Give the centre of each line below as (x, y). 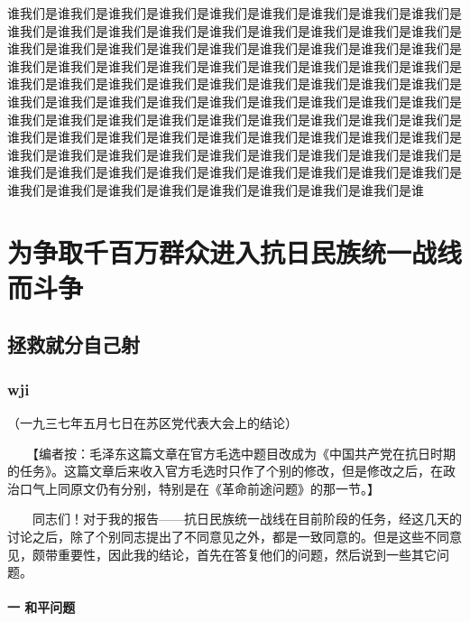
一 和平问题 (41, 607)
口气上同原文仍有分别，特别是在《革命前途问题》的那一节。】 (199, 488)
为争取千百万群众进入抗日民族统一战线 (235, 251)
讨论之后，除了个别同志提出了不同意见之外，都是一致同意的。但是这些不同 (228, 537)
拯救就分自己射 (74, 344)
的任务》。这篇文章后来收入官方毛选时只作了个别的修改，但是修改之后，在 (225, 471)
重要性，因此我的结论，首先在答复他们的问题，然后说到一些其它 (247, 554)
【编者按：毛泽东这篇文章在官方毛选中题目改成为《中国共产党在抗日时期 (244, 453)
